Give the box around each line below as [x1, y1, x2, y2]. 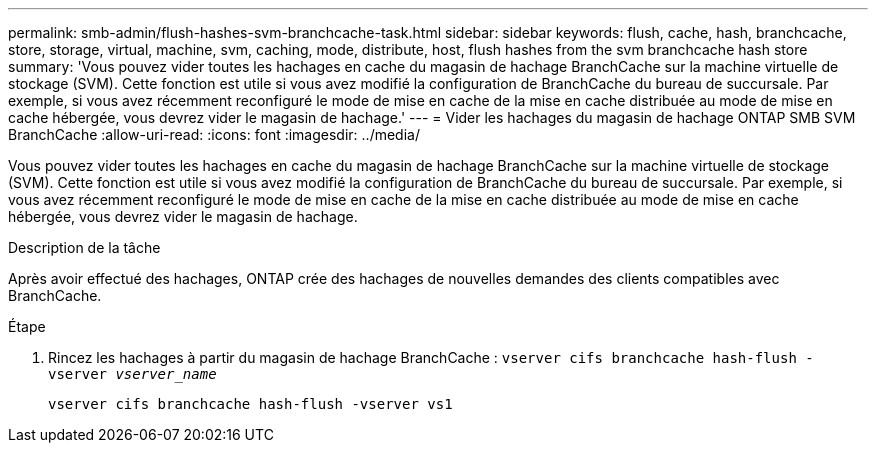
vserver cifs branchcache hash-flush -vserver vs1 [48, 396, 453, 412]
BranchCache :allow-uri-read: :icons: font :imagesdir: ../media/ [8, 126, 420, 143]
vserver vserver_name [48, 366, 217, 382]
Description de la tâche [8, 239, 161, 256]
